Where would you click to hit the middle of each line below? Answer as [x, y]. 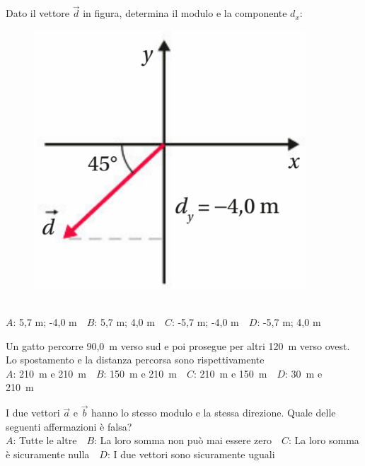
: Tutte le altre [45, 440]
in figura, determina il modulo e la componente [185, 13]
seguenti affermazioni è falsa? [69, 426]
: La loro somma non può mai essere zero [183, 440]
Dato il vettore [38, 13]
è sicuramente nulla [48, 454]
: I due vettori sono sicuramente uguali [191, 454]
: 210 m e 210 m [50, 373]
